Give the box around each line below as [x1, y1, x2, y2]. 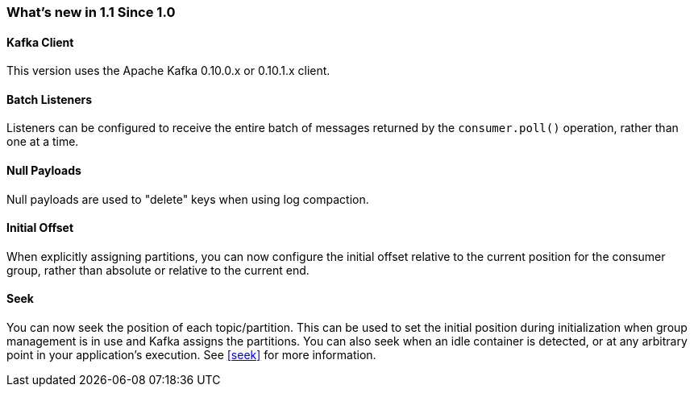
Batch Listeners [6, 92, 93, 106]
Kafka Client [6, 35, 74, 49]
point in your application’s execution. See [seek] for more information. [6, 348, 376, 362]
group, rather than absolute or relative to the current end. [6, 263, 310, 277]
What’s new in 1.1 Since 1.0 [6, 4, 176, 20]
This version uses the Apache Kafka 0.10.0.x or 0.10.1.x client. [6, 64, 330, 78]
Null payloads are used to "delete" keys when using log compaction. [6, 192, 369, 206]
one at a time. [6, 134, 79, 149]
